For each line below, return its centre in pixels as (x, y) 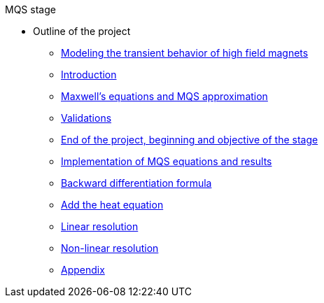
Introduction (89, 75)
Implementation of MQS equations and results (167, 161)
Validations (86, 118)
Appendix (83, 270)
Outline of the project (82, 31)
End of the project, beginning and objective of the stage (190, 140)
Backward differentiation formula (136, 183)
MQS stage (30, 9)
